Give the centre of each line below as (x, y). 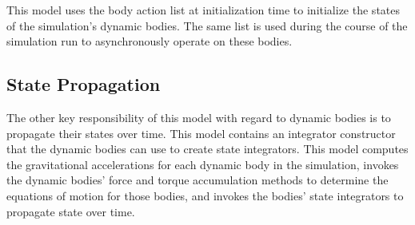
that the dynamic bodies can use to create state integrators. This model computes (207, 149)
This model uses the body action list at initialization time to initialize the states (204, 10)
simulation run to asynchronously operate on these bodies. (150, 41)
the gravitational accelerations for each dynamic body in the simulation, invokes (203, 164)
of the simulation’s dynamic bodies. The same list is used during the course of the (207, 25)
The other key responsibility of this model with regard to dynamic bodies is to (199, 117)
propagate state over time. (71, 211)
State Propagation (84, 84)
